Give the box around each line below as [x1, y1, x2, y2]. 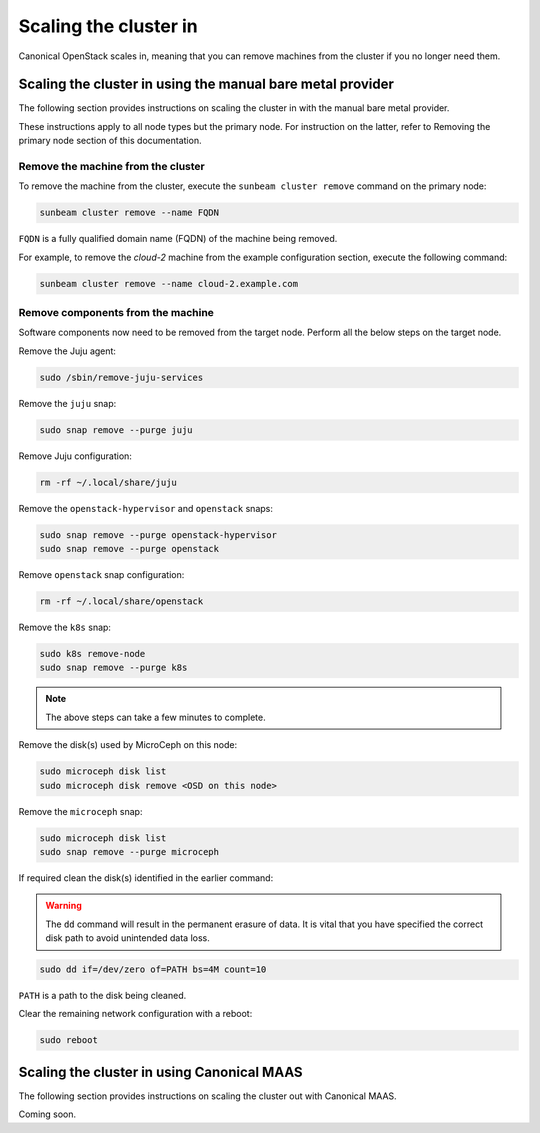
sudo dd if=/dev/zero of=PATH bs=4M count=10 [39, 964, 267, 975]
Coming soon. [18, 1108, 77, 1120]
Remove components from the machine [18, 306, 215, 320]
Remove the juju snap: [18, 397, 117, 409]
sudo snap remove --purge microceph [39, 846, 220, 857]
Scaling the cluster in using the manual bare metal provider [18, 76, 394, 93]
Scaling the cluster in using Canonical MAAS [18, 1063, 304, 1080]
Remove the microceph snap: [18, 805, 143, 817]
